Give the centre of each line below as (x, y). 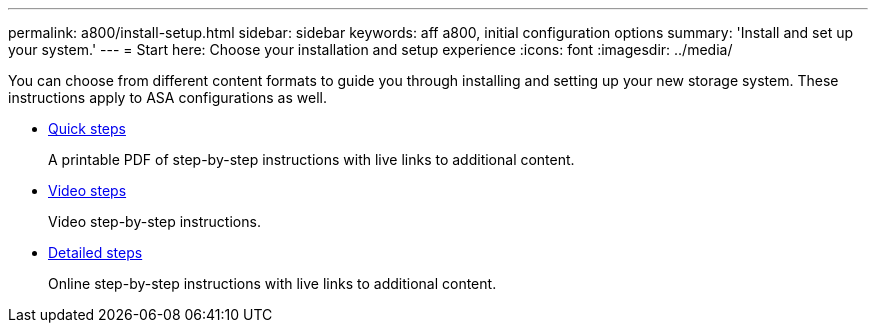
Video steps (87, 190)
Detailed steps (95, 252)
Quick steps (87, 128)
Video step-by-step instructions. (154, 221)
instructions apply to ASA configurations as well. (167, 97)
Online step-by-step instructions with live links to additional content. (272, 283)
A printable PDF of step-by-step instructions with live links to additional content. (311, 159)
